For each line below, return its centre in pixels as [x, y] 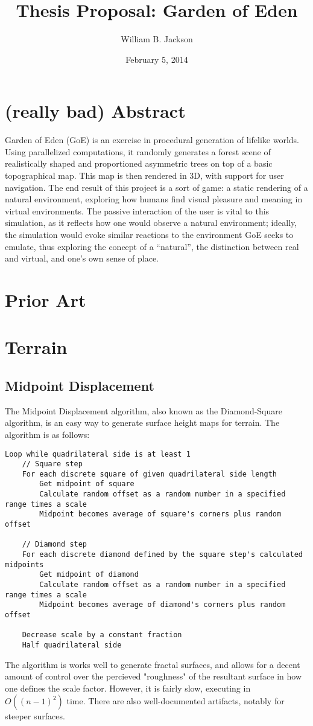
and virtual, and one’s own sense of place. [82, 258]
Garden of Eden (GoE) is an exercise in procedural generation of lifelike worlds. [152, 140]
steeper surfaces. [35, 716]
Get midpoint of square [87, 484]
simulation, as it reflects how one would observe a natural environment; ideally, [151, 223]
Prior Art [46, 299]
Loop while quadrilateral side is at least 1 [98, 454]
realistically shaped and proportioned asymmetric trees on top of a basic [139, 163]
